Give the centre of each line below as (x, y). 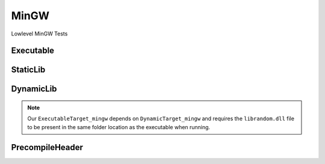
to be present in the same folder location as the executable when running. (119, 127)
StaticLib (28, 70)
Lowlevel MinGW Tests (39, 34)
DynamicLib (34, 89)
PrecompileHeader (47, 147)
